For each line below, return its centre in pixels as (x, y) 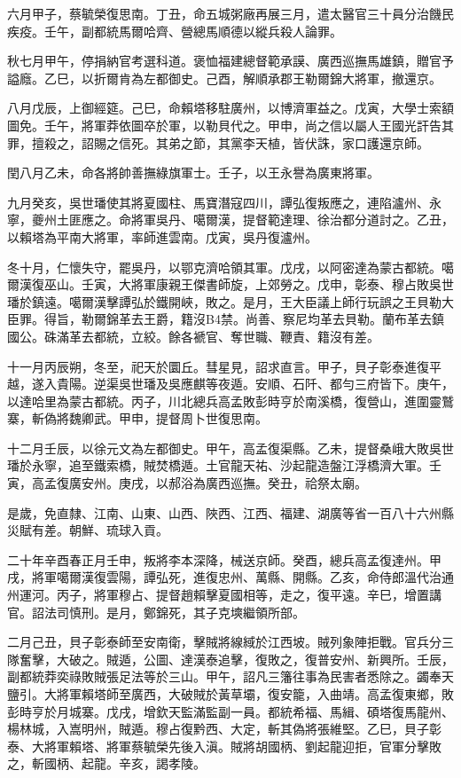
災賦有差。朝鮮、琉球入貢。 (88, 530)
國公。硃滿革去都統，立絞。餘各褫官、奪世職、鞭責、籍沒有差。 (193, 336)
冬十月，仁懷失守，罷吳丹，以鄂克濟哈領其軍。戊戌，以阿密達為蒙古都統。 (224, 267)
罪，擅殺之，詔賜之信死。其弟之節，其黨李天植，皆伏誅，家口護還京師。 (218, 142)
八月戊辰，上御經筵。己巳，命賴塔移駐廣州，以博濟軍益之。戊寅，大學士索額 (230, 108)
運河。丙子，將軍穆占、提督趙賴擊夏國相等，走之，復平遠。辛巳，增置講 (230, 595)
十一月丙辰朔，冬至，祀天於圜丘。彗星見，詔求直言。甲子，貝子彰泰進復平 (224, 366)
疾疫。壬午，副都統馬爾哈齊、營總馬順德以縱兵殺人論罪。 (175, 31)
